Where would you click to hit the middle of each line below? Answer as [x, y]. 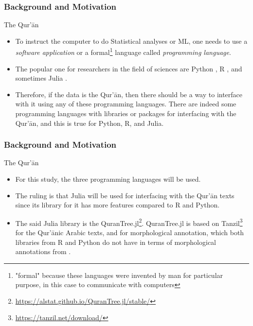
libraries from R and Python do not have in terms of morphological [116, 242]
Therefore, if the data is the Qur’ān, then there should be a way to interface [129, 94]
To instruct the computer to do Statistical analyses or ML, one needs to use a [131, 41]
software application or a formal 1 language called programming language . [123, 51]
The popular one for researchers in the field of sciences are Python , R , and [129, 68]
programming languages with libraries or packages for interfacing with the [126, 113]
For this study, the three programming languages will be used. [108, 179]
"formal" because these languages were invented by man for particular [119, 275]
